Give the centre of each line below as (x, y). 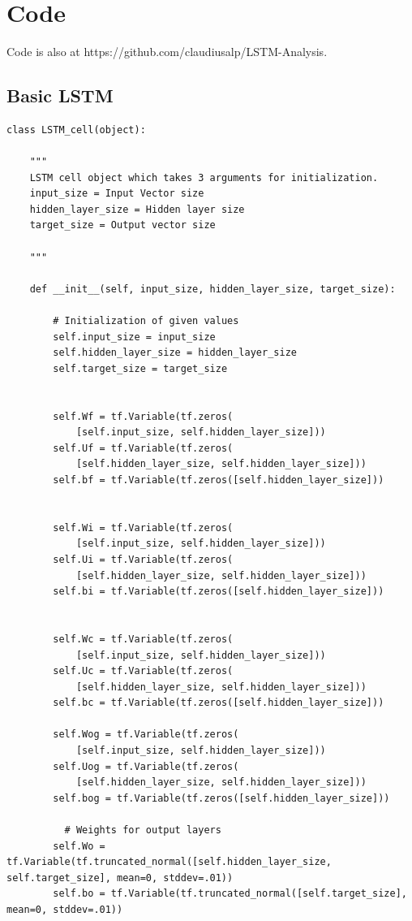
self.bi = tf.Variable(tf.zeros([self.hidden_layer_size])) (219, 592)
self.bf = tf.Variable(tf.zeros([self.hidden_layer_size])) (219, 480)
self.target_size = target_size (140, 368)
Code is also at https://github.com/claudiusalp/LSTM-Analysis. (167, 52)
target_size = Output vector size (122, 225)
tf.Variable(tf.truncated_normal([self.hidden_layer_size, (169, 862)
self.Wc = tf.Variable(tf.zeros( (143, 639)
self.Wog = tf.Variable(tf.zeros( (146, 735)
